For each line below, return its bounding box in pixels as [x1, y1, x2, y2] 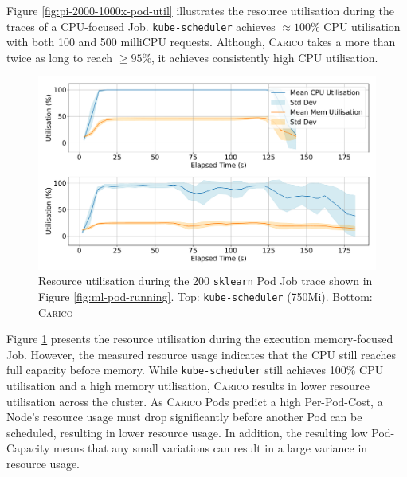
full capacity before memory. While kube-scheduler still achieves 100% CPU [6, 362, 384, 378]
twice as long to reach [6, 49, 113, 65]
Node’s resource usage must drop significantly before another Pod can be [6, 409, 362, 425]
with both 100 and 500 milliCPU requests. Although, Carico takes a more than [6, 33, 396, 50]
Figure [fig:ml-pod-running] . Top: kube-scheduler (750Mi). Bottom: [38, 287, 373, 304]
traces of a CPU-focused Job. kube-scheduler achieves [6, 18, 276, 34]
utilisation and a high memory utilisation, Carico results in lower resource [6, 377, 370, 393]
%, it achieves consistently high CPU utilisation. [142, 49, 378, 65]
